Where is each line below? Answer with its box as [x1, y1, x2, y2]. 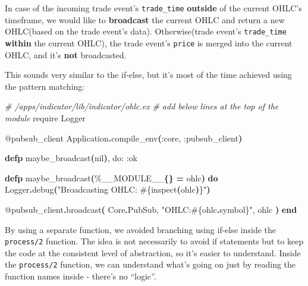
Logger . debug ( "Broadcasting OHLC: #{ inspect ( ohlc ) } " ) [5, 183, 210, 196]
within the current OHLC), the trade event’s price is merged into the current [5, 36, 293, 49]
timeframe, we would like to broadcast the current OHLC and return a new [5, 13, 285, 26]
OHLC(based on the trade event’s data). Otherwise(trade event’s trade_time [5, 25, 287, 37]
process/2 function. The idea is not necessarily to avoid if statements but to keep [5, 235, 304, 247]
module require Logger [5, 111, 86, 124]
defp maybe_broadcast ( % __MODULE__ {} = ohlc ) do [5, 171, 218, 184]
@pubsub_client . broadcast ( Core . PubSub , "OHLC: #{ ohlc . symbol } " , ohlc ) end [5, 203, 297, 215]
